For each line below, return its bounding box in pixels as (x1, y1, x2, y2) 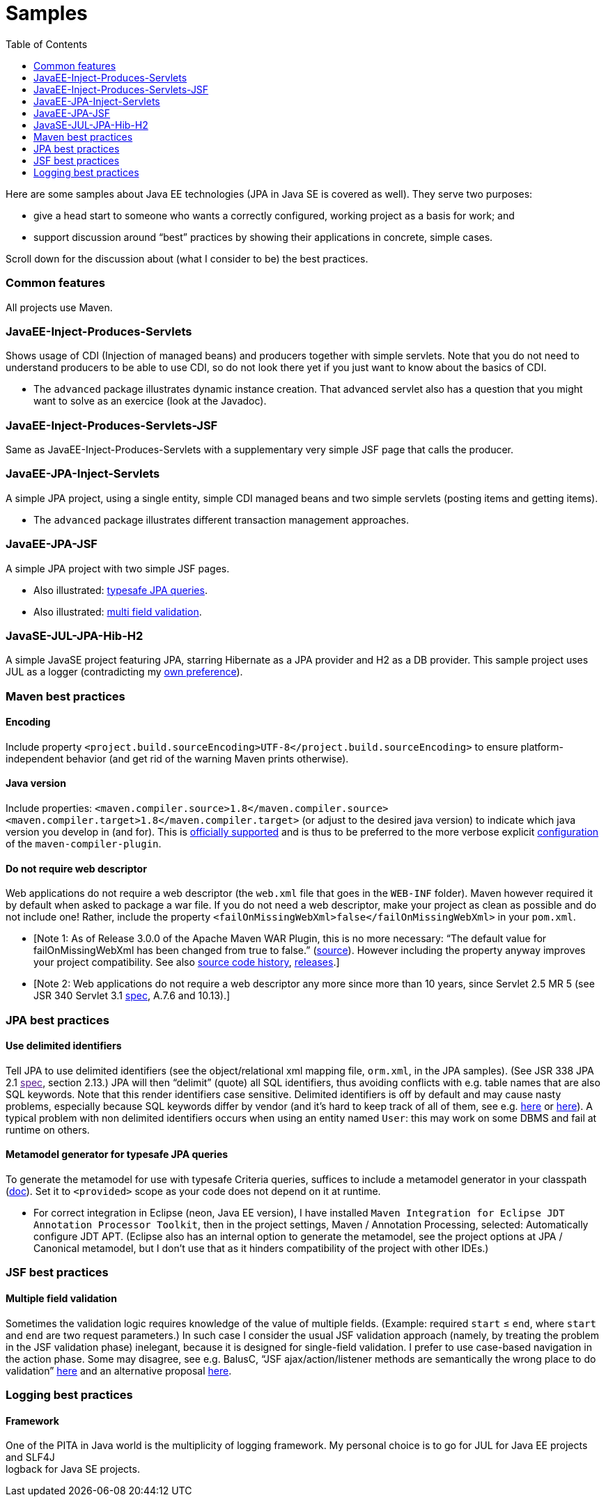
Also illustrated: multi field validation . (33, 605, 202, 618)
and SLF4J (6, 1451, 55, 1464)
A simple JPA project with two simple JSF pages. (6, 562, 230, 574)
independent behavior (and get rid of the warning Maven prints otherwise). (6, 752, 349, 765)
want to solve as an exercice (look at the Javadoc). (33, 395, 267, 407)
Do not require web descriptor (6, 862, 147, 875)
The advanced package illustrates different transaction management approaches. (33, 513, 409, 526)
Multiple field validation (6, 1292, 117, 1305)
